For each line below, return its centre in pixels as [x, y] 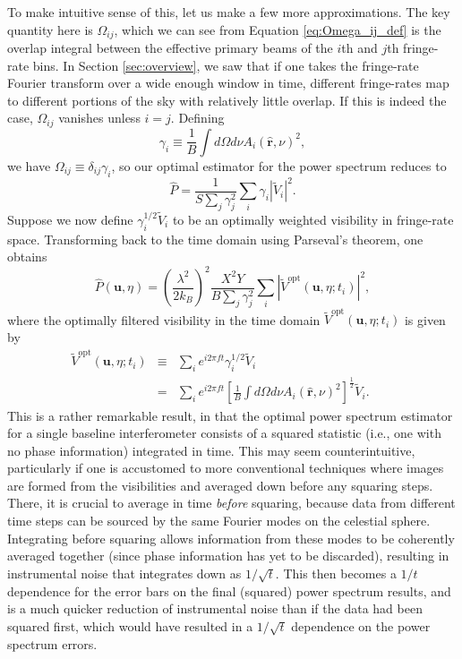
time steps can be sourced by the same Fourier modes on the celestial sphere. [219, 521]
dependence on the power [361, 625]
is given [425, 319]
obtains [27, 257]
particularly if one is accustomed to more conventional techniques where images [226, 468]
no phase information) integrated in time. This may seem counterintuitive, [211, 450]
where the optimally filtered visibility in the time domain [164, 319]
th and [359, 48]
